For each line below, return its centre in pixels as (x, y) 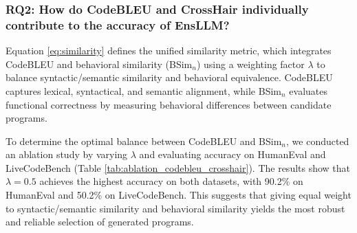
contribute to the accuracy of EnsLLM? (118, 24)
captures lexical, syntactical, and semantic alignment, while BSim (144, 90)
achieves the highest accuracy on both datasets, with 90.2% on (171, 181)
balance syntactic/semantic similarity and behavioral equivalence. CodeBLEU (169, 77)
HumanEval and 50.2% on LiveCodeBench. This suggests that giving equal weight (178, 195)
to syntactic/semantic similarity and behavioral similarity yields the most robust (175, 208)
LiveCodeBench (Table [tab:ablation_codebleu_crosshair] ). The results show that (178, 167)
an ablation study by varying (67, 154)
